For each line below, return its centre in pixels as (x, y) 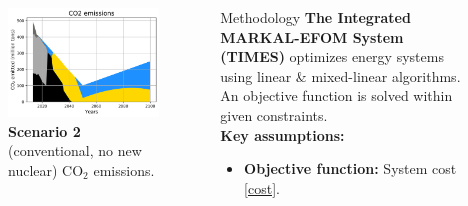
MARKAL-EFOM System (312, 36)
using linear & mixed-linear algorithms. (340, 75)
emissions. (124, 169)
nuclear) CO (46, 169)
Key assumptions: (282, 134)
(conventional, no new (75, 150)
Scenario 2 (44, 130)
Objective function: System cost (350, 168)
